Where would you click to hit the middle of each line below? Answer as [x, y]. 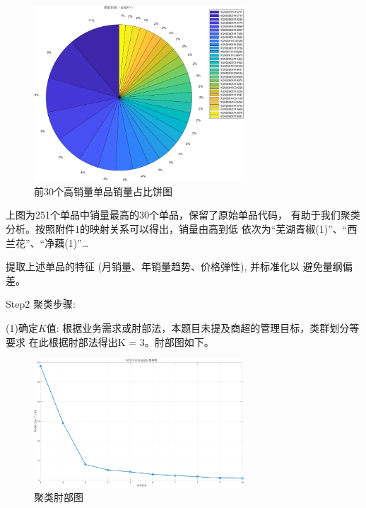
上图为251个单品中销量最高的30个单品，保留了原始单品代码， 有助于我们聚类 [183, 215]
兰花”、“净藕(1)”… [47, 242]
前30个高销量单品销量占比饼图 [103, 191]
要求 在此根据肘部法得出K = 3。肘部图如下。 [110, 341]
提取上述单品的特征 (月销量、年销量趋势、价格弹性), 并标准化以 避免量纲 [174, 266]
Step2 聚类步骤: [41, 304]
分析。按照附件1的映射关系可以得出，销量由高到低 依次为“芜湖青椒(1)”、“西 [182, 229]
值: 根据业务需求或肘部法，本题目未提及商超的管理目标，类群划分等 [203, 328]
